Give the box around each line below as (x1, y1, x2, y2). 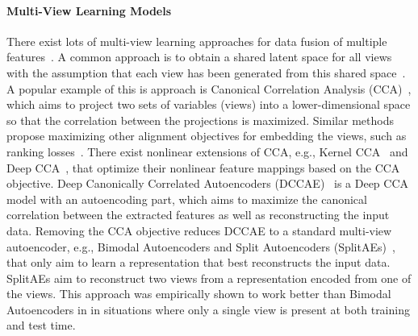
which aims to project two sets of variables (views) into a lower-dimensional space (6, 96, 411, 113)
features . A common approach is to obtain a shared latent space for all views (6, 48, 392, 65)
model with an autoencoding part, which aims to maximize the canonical (6, 190, 367, 207)
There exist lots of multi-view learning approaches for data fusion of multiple (6, 32, 387, 49)
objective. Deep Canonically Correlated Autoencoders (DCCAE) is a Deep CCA (6, 175, 409, 192)
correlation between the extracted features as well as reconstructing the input (6, 206, 390, 223)
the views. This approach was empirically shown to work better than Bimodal (6, 285, 391, 302)
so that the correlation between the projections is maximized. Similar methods (6, 111, 394, 128)
